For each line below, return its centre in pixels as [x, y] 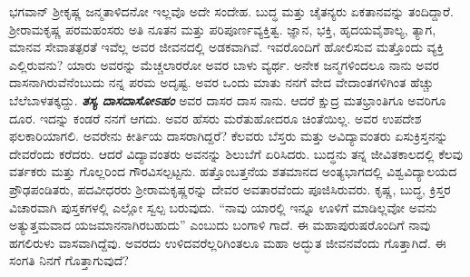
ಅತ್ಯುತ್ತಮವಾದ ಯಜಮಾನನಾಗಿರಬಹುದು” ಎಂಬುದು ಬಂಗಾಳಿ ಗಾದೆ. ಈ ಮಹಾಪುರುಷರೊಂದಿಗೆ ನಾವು [220, 225]
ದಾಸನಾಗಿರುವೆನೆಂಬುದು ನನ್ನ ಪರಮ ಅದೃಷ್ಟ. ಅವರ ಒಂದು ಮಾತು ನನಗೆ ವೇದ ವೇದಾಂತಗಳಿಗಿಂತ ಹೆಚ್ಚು [221, 82]
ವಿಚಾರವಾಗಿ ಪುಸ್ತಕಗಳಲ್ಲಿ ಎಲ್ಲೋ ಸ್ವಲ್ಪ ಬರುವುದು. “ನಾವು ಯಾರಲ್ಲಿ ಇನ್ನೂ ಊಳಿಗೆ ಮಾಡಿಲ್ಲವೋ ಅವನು [223, 207]
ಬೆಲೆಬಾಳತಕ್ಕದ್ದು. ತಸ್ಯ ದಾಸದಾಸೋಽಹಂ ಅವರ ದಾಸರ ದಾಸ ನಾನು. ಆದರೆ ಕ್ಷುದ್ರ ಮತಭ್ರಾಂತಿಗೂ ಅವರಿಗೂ [228, 99]
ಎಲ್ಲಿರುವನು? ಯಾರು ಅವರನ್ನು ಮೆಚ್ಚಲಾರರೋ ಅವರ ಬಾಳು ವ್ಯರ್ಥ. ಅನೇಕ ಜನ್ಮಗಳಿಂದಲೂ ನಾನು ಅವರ [224, 64]
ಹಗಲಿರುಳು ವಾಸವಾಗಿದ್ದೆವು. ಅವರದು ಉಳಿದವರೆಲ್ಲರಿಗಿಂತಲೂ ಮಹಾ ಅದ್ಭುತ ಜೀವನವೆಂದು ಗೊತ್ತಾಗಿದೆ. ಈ [228, 242]
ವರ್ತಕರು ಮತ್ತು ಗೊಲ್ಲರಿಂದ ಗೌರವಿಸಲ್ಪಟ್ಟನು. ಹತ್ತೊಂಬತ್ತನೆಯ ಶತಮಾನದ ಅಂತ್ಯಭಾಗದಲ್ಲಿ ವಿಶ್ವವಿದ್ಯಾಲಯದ [233, 171]
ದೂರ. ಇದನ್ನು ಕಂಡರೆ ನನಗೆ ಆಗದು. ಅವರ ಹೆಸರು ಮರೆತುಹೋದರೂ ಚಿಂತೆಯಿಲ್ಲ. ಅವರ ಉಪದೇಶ [215, 118]
